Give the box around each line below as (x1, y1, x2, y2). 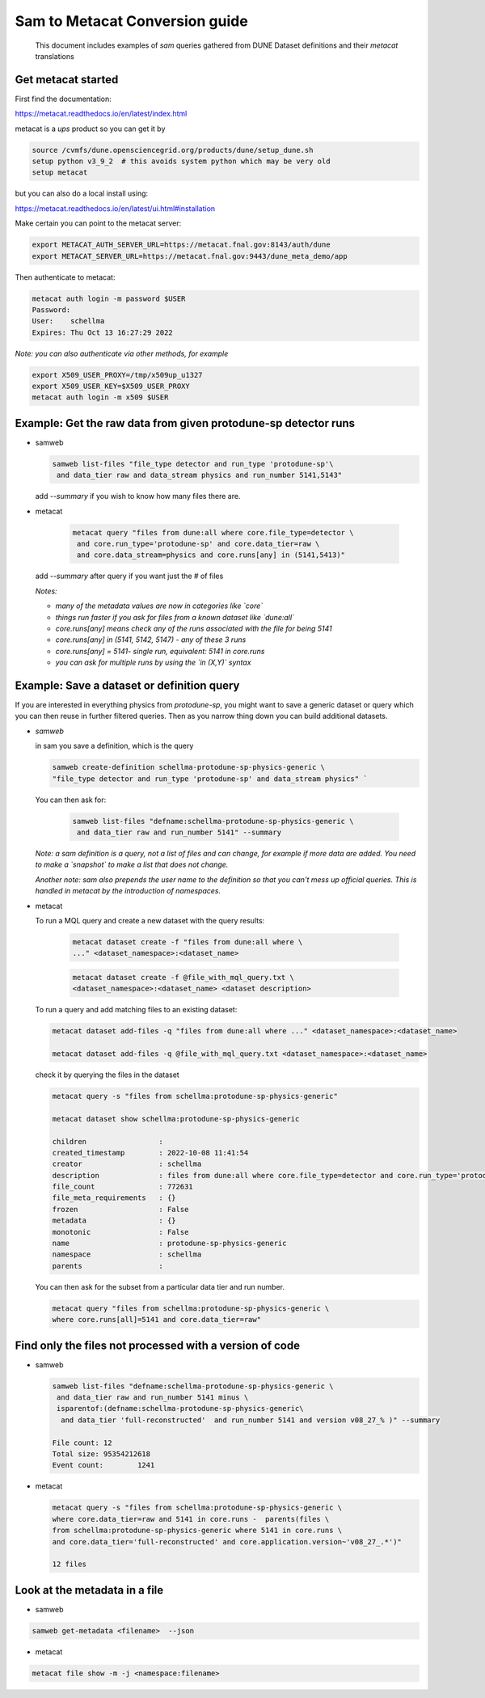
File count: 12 (52, 1438, 112, 1447)
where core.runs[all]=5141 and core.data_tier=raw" (52, 1315, 262, 1324)
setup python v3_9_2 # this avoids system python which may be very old (32, 157, 331, 166)
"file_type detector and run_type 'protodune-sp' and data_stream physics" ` (52, 774, 368, 784)
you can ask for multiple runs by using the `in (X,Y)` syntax (55, 657, 251, 667)
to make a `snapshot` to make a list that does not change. (35, 860, 229, 869)
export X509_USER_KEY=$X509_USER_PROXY (32, 382, 190, 391)
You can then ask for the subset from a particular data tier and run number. (35, 1282, 285, 1291)
